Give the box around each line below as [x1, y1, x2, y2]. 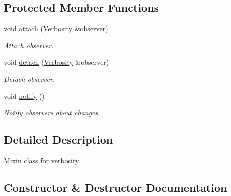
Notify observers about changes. [4, 107, 100, 118]
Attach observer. [4, 40, 54, 50]
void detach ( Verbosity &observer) [4, 57, 109, 67]
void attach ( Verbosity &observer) [4, 23, 108, 34]
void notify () [4, 90, 45, 101]
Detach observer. [4, 73, 55, 84]
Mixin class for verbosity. [4, 155, 81, 165]
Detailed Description [4, 132, 113, 147]
